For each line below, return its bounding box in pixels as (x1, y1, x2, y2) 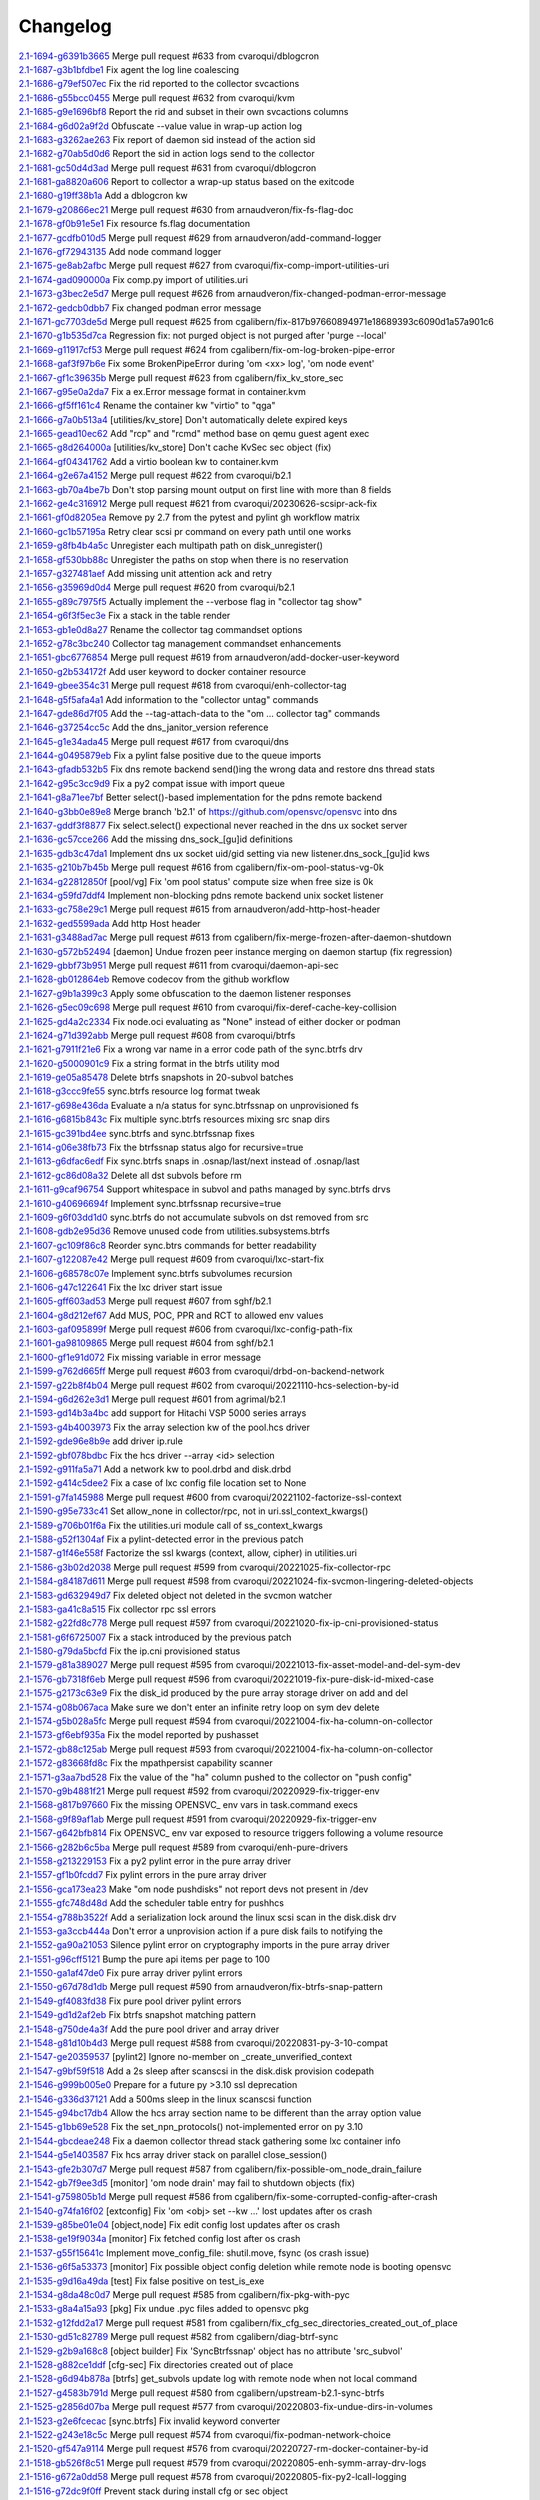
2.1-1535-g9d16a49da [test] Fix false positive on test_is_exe (18, 2275, 265, 2287)
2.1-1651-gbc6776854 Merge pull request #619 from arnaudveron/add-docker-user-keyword (18, 651, 400, 664)
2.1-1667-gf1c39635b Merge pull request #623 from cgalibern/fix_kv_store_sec (18, 371, 344, 384)
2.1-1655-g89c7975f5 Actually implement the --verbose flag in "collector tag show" (18, 595, 363, 607)
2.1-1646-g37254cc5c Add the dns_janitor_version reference (18, 721, 269, 734)
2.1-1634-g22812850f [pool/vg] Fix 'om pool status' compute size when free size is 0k (18, 875, 374, 887)
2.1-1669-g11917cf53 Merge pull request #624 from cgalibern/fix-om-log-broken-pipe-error (18, 343, 395, 355)
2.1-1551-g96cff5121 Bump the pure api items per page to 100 (18, 1953, 270, 1965)
